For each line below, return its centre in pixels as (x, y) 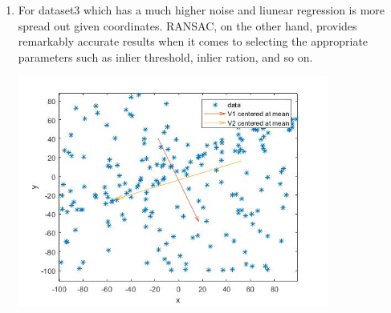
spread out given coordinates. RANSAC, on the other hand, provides (187, 25)
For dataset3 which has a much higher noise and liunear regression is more (202, 10)
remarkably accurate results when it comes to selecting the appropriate (193, 41)
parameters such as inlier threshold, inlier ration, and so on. (165, 56)
